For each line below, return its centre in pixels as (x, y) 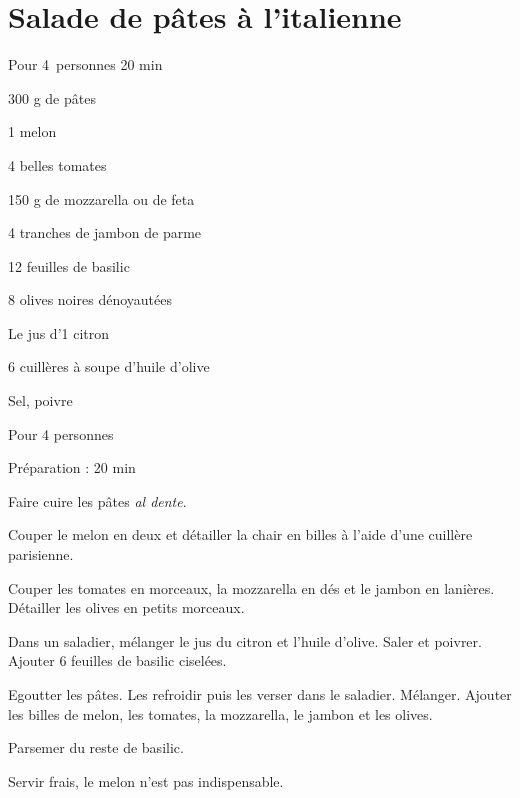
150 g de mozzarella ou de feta (101, 198)
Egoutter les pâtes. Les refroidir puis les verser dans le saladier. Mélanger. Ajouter (260, 694)
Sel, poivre (40, 400)
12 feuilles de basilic (69, 265)
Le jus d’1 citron (59, 332)
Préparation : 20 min (72, 467)
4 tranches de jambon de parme (105, 232)
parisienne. (41, 554)
